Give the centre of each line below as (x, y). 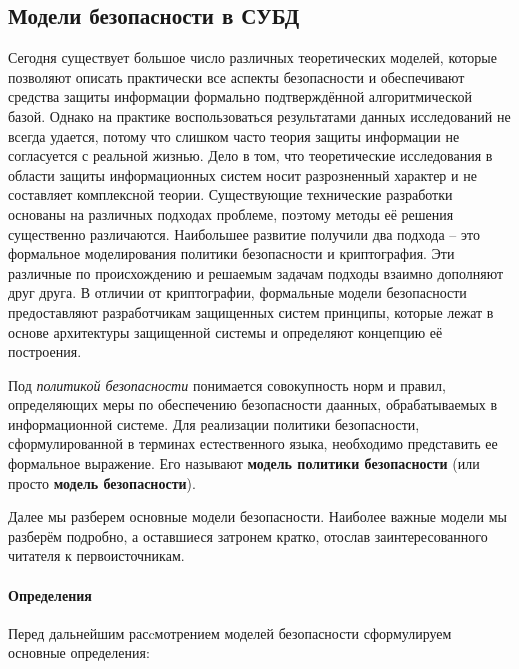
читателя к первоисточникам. (96, 555)
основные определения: (79, 652)
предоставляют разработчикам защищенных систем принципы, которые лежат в (251, 311)
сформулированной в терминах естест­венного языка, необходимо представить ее (253, 443)
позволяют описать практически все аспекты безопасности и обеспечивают (236, 76)
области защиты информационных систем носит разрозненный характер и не (242, 174)
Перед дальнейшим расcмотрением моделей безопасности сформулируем (230, 632)
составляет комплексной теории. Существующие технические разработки (230, 194)
